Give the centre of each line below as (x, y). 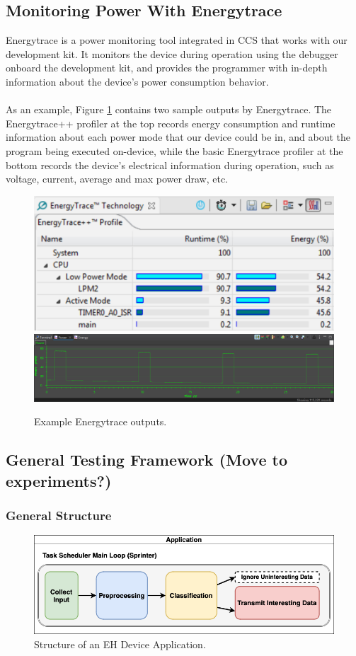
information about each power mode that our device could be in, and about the (178, 137)
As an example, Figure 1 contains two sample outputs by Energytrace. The (169, 109)
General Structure (59, 515)
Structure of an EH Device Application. (120, 644)
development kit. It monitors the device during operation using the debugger (172, 53)
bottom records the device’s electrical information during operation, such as (170, 165)
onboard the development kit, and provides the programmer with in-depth (167, 68)
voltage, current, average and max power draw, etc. (117, 179)
